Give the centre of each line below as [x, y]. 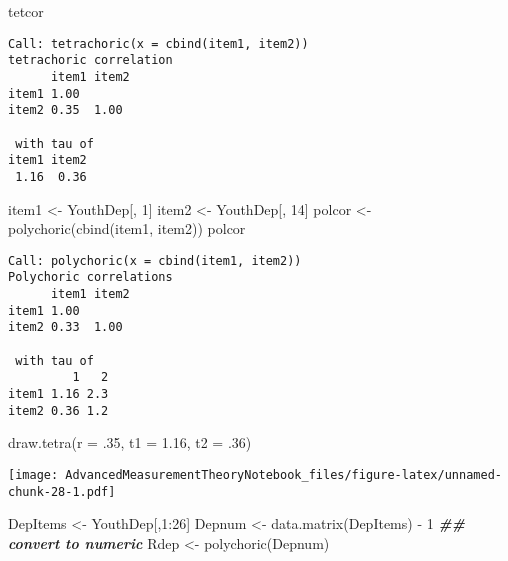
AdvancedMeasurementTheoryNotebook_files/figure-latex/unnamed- [283, 474]
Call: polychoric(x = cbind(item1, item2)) [155, 260]
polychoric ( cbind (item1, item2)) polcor [127, 228]
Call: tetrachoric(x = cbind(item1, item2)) [158, 43]
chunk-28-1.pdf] [62, 491]
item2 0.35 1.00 [65, 110]
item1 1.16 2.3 [58, 393]
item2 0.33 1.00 [65, 327]
